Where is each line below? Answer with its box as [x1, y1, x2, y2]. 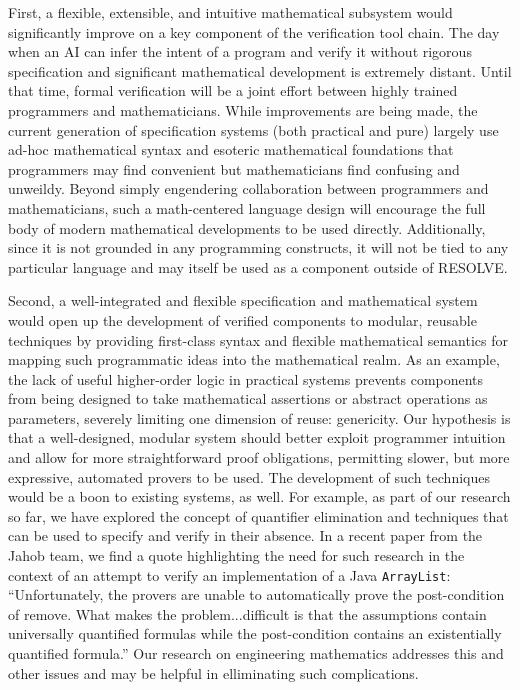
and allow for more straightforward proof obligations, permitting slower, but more [8, 447, 510, 468]
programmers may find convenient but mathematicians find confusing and [8, 158, 460, 179]
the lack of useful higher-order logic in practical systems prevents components [8, 368, 484, 389]
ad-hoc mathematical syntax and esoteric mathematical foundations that [8, 139, 454, 160]
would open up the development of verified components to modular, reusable [8, 309, 477, 330]
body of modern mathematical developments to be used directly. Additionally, [8, 217, 486, 238]
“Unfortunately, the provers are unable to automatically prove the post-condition [8, 584, 505, 605]
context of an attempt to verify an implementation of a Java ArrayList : [8, 564, 451, 585]
